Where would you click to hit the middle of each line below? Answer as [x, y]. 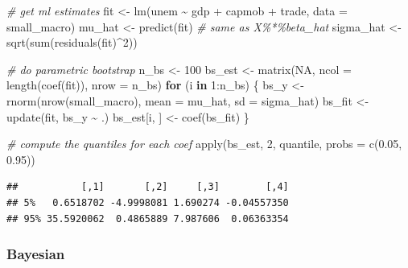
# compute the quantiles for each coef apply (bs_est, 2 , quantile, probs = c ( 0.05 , [204, 144]
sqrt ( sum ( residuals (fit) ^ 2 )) [72, 42]
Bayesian [36, 254]
